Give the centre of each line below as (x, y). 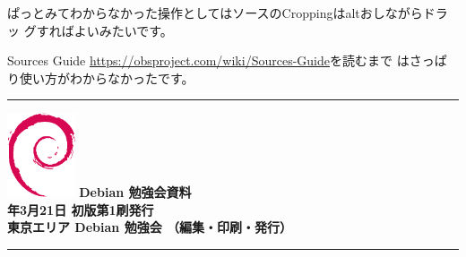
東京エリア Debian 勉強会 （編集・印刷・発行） (150, 227)
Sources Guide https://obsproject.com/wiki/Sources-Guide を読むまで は (208, 60)
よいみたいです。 (123, 30)
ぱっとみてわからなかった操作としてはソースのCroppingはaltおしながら (215, 13)
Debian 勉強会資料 (135, 192)
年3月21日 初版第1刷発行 (81, 209)
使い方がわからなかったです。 (107, 77)
